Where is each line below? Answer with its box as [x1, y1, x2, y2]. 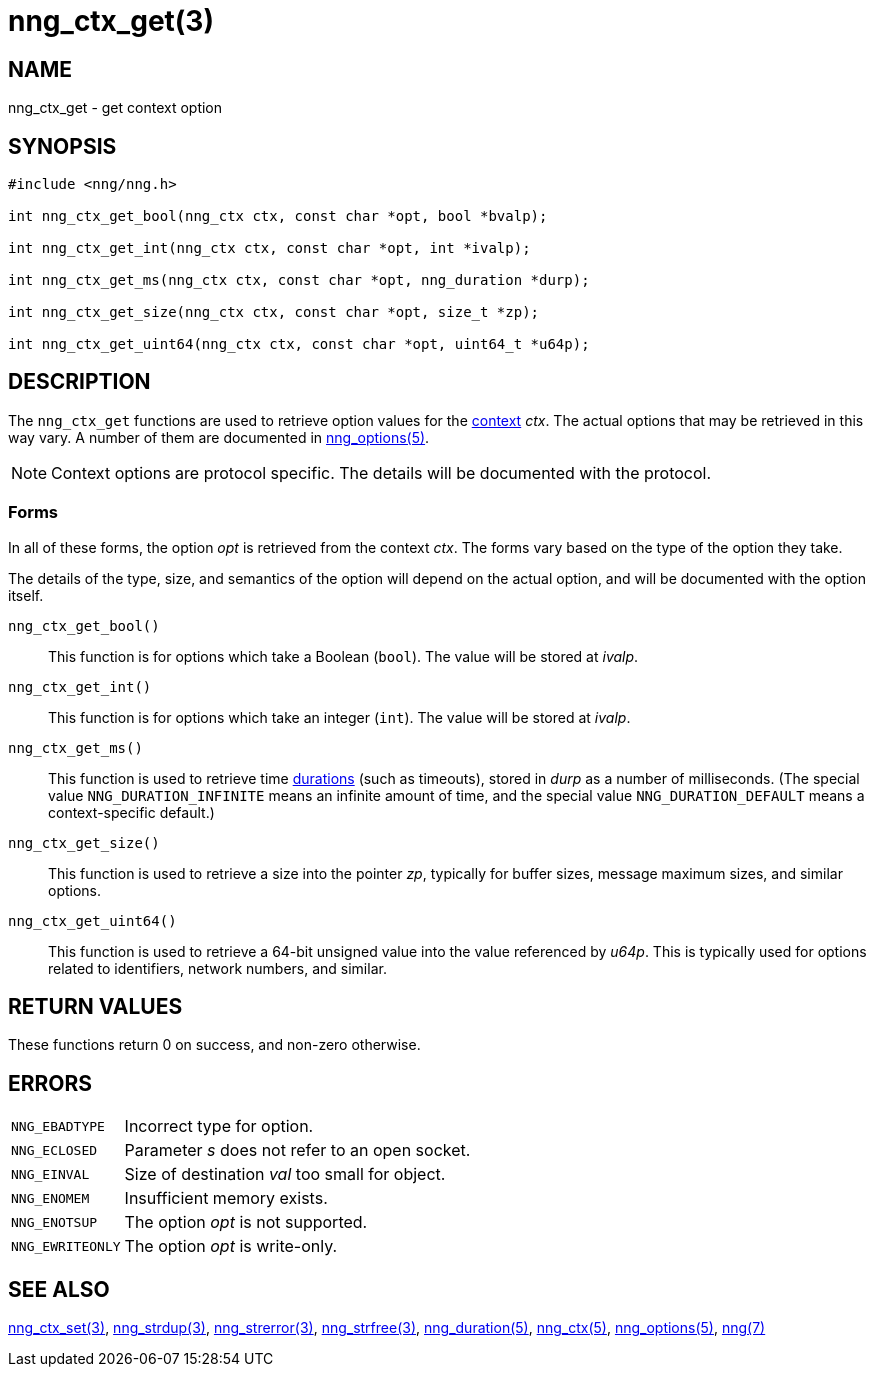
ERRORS [8, 1070, 93, 1096]
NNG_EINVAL [11, 1166, 90, 1182]
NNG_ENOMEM [11, 1190, 90, 1206]
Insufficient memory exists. [124, 1188, 328, 1209]
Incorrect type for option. [124, 1116, 314, 1137]
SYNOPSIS [8, 133, 117, 159]
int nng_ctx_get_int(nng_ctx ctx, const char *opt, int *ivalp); [8, 240, 531, 257]
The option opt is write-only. [124, 1236, 338, 1257]
